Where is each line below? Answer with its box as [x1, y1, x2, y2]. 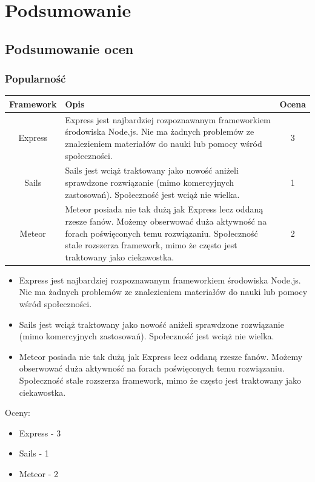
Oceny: [5, 406, 30, 419]
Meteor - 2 [19, 467, 58, 480]
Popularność [5, 71, 66, 86]
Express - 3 [19, 426, 61, 439]
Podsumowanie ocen [5, 39, 134, 58]
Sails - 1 [19, 447, 49, 460]
